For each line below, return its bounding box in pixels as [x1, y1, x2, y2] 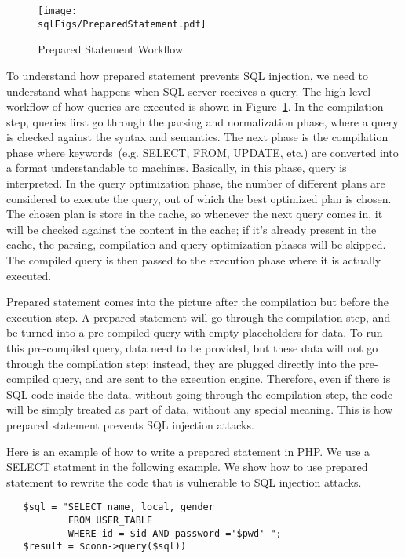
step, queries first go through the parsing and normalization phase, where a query [6, 113, 399, 129]
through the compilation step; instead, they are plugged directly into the [6, 355, 356, 371]
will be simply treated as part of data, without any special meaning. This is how [6, 401, 393, 418]
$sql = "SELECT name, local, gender [23, 501, 214, 513]
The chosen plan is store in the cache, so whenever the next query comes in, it [6, 206, 383, 222]
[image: [38, 5, 78, 16]
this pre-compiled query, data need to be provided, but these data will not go [6, 340, 378, 356]
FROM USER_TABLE [67, 515, 153, 526]
